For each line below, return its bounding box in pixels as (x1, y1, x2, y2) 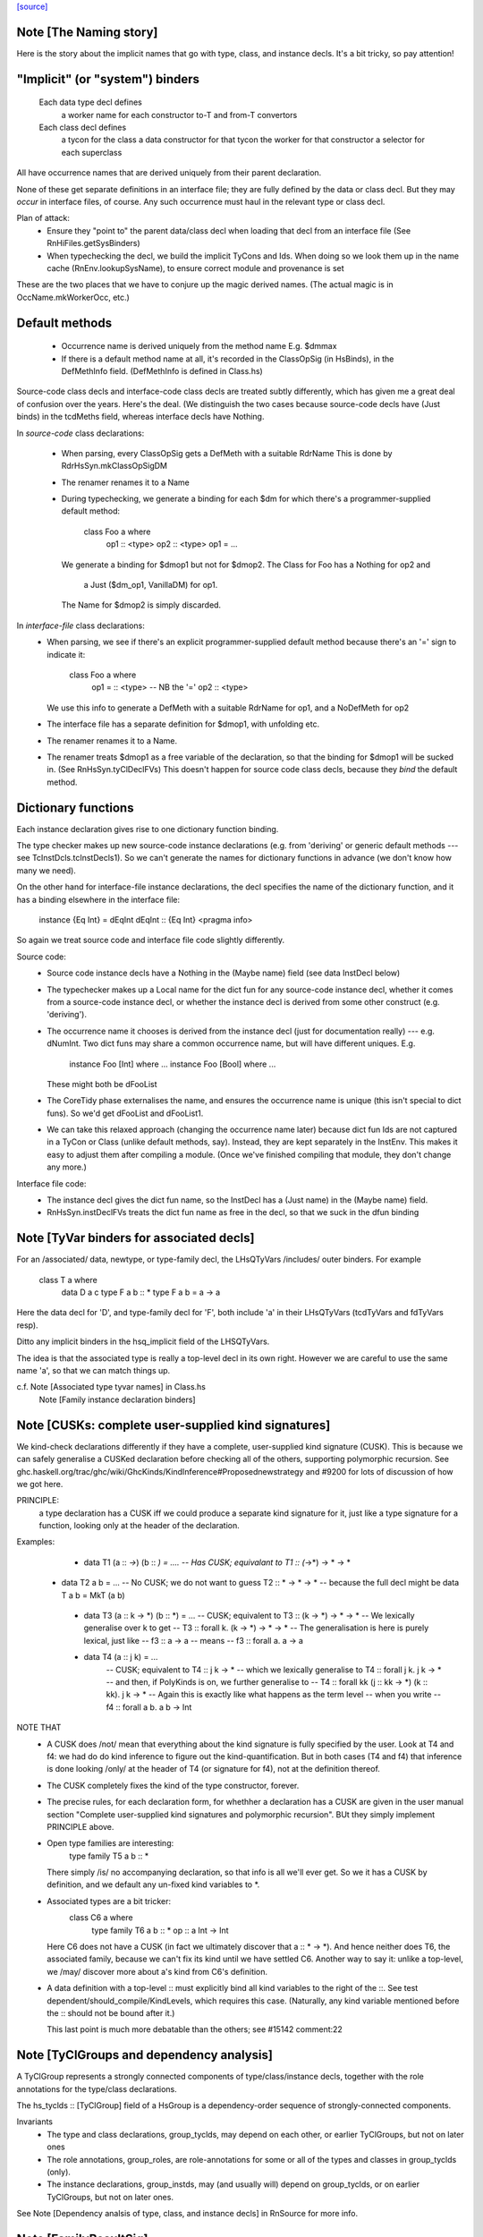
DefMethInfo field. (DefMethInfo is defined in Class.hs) (61, 365, 263, 376)
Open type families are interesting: (47, 1838, 174, 1849)
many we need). (16, 864, 76, 876)
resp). (16, 1320, 39, 1331)
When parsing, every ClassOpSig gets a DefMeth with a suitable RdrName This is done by (61, 447, 393, 458)
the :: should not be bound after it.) (47, 2007, 175, 2018)
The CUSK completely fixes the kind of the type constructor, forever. (47, 1780, 300, 1790)
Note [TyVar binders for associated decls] (16, 1230, 255, 1246)
